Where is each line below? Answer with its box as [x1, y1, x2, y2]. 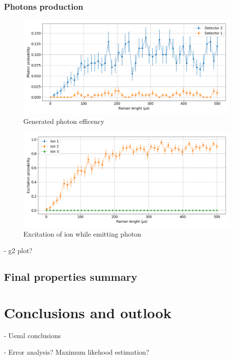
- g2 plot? [4, 245, 33, 255]
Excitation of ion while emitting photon [23, 229, 141, 239]
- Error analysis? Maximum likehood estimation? [4, 347, 150, 357]
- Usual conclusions [4, 330, 61, 341]
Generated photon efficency [23, 116, 104, 126]
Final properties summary [4, 269, 137, 284]
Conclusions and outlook [4, 302, 172, 322]
